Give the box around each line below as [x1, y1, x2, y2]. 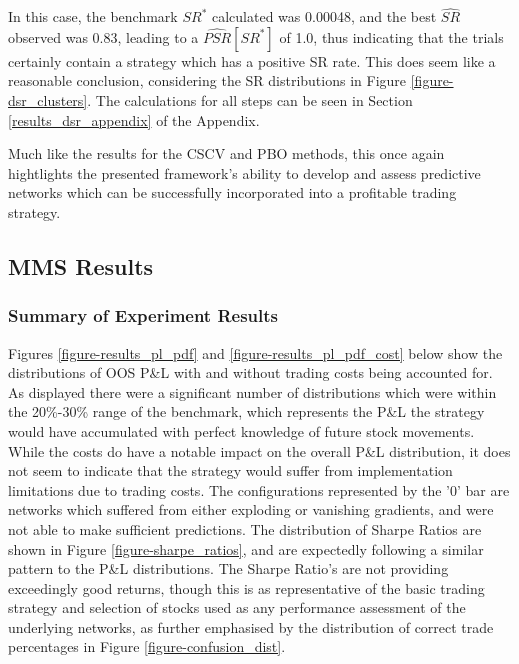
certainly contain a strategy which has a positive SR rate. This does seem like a [8, 50, 496, 71]
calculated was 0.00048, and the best [211, 6, 437, 27]
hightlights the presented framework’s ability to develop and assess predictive [8, 162, 481, 183]
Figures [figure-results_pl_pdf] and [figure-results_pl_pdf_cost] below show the [8, 342, 503, 363]
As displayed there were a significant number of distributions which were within [8, 381, 497, 402]
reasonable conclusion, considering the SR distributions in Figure [8, 70, 407, 91]
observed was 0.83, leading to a [8, 26, 199, 47]
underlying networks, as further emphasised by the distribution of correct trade [8, 616, 494, 637]
